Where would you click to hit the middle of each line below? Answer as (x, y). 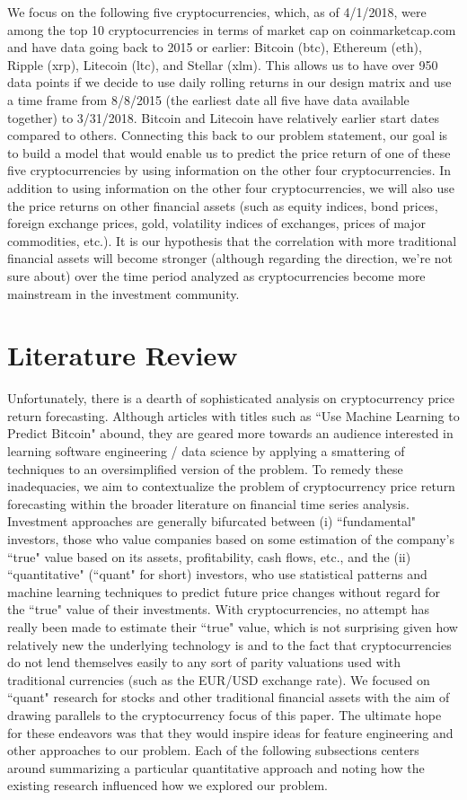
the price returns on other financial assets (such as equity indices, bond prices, (223, 205)
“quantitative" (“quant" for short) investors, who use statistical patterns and (217, 574)
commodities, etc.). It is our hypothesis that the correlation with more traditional (232, 240)
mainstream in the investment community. (123, 293)
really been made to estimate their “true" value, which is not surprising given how (233, 626)
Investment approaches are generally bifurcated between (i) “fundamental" (212, 521)
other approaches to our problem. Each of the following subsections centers (213, 750)
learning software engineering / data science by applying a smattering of (206, 451)
